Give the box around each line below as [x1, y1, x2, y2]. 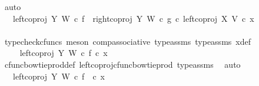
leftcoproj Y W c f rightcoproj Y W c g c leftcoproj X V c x [12, 12, 254, 24]
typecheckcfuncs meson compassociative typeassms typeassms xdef [4, 35, 251, 47]
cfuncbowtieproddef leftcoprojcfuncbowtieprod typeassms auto [4, 58, 241, 70]
